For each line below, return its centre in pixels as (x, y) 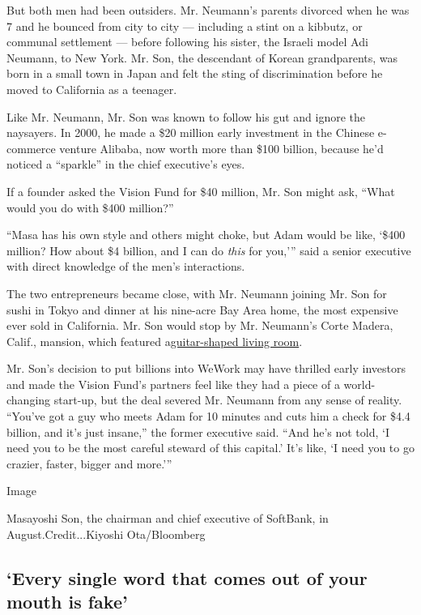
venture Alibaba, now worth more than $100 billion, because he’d (221, 148)
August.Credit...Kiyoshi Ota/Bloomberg (106, 534)
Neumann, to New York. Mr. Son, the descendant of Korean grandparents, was (202, 57)
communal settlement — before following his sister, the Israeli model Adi (187, 42)
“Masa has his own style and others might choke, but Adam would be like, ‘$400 (206, 235)
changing (29, 400)
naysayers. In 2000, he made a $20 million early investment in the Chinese (191, 132)
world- (359, 384)
